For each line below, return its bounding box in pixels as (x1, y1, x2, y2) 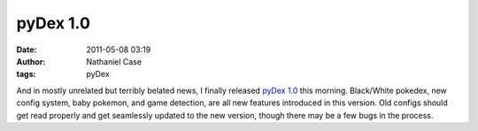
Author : (16, 56, 46, 66)
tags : (16, 69, 36, 80)
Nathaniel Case (86, 56, 142, 66)
